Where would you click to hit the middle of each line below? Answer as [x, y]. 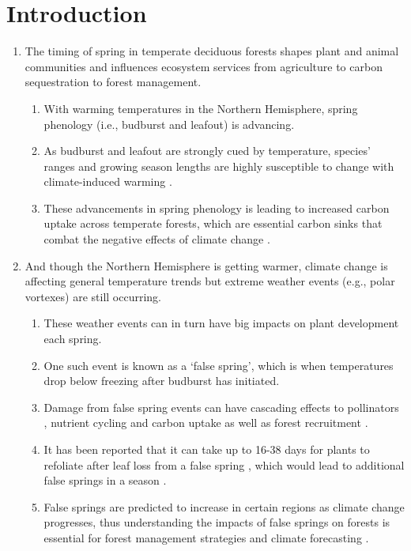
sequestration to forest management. [113, 82]
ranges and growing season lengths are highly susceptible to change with [219, 166]
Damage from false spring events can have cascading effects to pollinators [221, 407]
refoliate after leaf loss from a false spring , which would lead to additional [224, 464]
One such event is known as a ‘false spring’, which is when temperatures [219, 365]
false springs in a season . [105, 480]
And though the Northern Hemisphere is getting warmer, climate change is [206, 265]
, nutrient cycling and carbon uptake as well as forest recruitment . [206, 423]
